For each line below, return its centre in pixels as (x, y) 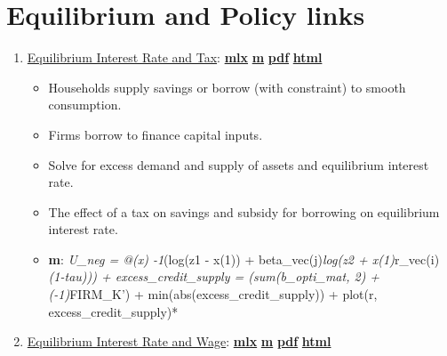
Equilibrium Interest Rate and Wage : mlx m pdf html (179, 341)
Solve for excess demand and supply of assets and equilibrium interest (239, 164)
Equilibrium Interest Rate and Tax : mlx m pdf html (175, 57)
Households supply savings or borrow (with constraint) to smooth (227, 87)
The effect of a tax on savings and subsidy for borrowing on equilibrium (244, 211)
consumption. (85, 105)
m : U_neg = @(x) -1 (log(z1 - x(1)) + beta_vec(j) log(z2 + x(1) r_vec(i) (244, 259)
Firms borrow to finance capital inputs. (156, 134)
